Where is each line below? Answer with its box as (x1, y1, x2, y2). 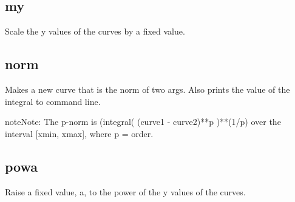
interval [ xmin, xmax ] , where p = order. (5, 127, 154, 140)
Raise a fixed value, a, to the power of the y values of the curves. (5, 185, 246, 198)
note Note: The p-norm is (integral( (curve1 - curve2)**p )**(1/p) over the (5, 115, 281, 128)
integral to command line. (5, 95, 101, 107)
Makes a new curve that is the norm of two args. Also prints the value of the (5, 83, 290, 95)
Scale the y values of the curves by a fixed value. (5, 25, 185, 38)
